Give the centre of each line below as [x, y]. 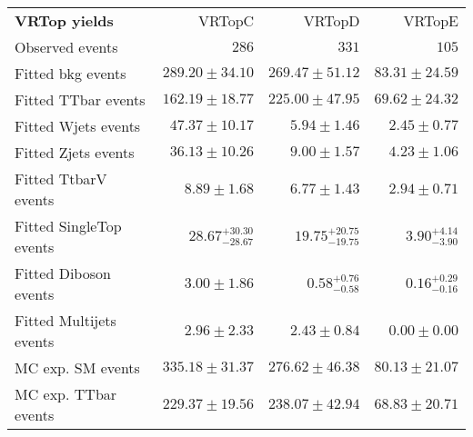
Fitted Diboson [63, 273]
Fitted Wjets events [78, 126]
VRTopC [226, 20]
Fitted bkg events [70, 73]
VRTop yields [64, 20]
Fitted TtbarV [61, 179]
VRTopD [332, 20]
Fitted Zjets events [75, 152]
